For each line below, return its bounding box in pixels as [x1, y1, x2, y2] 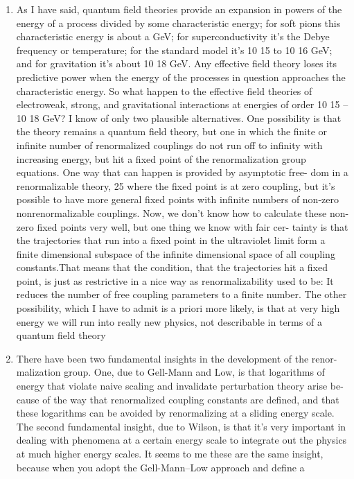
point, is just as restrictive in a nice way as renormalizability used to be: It [16, 273, 334, 288]
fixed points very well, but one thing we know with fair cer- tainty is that [37, 219, 348, 234]
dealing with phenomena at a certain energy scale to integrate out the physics [16, 433, 347, 447]
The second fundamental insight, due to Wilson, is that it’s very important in [16, 419, 346, 433]
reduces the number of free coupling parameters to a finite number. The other [16, 287, 347, 302]
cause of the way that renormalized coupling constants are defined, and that [16, 392, 339, 406]
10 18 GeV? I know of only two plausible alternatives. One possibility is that [16, 110, 342, 125]
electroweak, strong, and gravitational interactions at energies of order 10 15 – [16, 97, 348, 112]
